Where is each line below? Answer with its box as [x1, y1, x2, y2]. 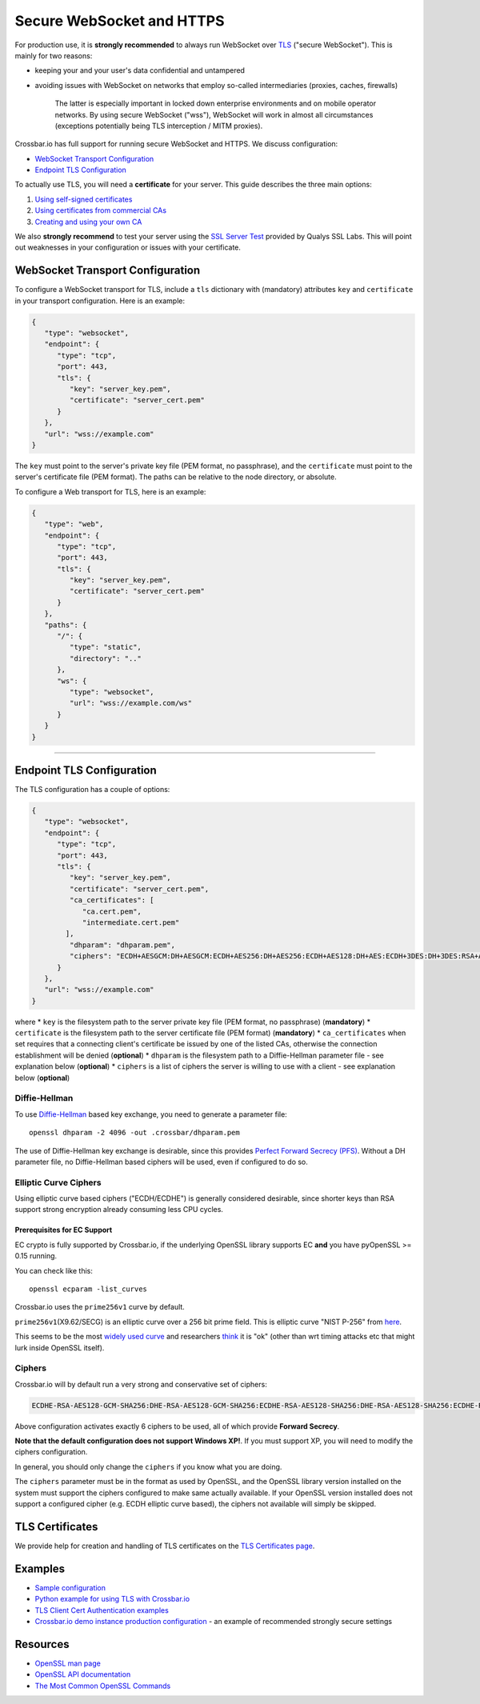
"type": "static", [69, 642, 142, 652]
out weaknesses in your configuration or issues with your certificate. [14, 242, 242, 252]
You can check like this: [14, 1266, 94, 1275]
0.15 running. [14, 1251, 58, 1261]
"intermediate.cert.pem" [82, 918, 180, 927]
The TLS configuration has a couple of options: [14, 785, 170, 794]
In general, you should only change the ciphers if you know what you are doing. [14, 1462, 282, 1471]
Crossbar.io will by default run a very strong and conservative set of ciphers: [14, 1379, 267, 1389]
